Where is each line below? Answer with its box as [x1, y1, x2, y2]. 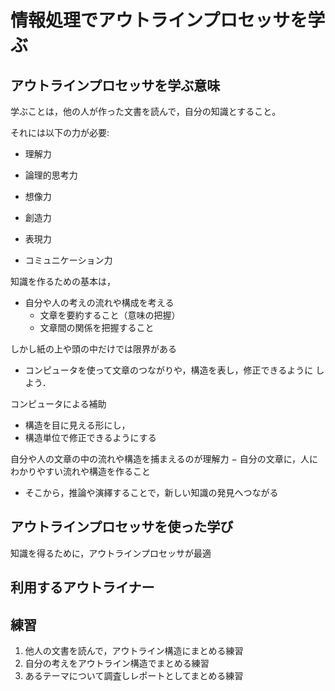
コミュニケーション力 [24, 254, 113, 266]
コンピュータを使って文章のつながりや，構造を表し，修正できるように [24, 364, 314, 376]
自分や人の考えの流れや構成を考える [24, 297, 175, 308]
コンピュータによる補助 [10, 398, 107, 410]
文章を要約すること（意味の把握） [39, 309, 181, 321]
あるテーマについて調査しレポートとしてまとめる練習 [24, 670, 244, 682]
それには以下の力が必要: [10, 127, 110, 138]
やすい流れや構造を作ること [36, 466, 151, 477]
